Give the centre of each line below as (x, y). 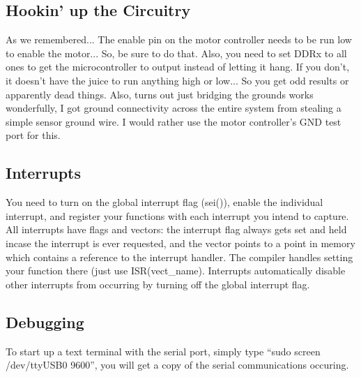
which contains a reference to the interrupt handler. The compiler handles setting (179, 257)
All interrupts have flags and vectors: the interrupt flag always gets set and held (176, 229)
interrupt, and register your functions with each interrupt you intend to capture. (177, 215)
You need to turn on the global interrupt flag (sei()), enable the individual (164, 202)
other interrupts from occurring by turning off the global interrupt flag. (158, 284)
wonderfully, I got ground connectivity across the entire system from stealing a (174, 108)
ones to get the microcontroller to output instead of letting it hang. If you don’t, (178, 67)
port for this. (33, 135)
